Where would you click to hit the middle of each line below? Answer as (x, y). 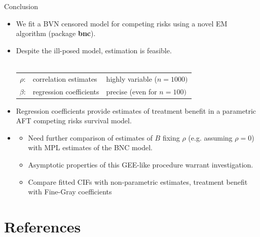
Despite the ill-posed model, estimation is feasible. (94, 50)
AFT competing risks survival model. (74, 121)
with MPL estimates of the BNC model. (90, 147)
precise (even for (132, 91)
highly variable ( (132, 78)
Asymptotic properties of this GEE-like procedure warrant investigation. (141, 165)
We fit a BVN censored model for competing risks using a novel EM (122, 23)
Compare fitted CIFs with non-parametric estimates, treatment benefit (138, 181)
